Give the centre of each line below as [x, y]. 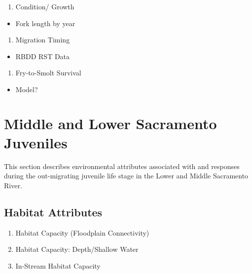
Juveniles [36, 142]
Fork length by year [45, 23]
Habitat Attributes [53, 212]
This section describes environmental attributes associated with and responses [122, 166]
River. [13, 186]
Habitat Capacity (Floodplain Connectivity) [82, 232]
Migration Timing [43, 40]
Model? [27, 89]
